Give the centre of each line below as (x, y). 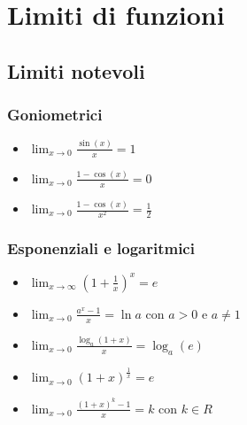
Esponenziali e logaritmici (101, 248)
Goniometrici (55, 115)
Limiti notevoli (76, 70)
